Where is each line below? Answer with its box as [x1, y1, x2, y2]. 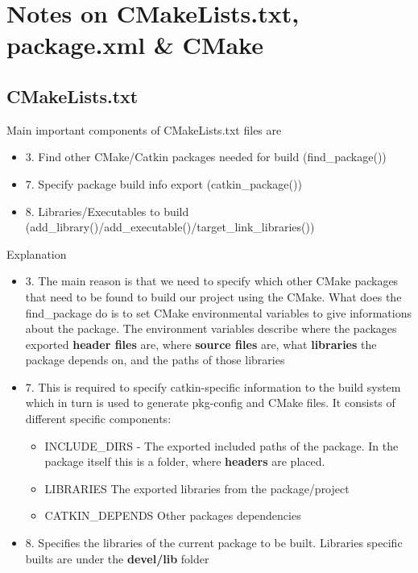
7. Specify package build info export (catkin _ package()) [25, 175, 302, 192]
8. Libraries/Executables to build [25, 202, 189, 219]
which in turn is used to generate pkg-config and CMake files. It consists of [25, 394, 395, 411]
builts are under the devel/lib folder [25, 550, 209, 567]
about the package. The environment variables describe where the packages [25, 320, 397, 337]
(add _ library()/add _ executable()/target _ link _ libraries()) [25, 218, 315, 235]
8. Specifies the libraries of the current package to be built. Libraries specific [25, 534, 403, 551]
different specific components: [25, 410, 172, 427]
